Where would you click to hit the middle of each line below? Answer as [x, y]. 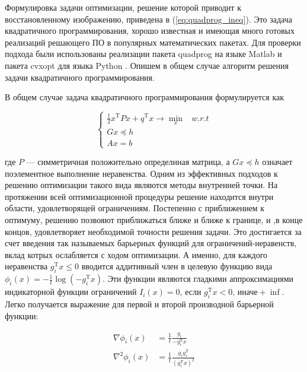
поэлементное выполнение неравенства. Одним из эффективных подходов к [141, 173]
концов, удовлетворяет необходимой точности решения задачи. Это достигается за [153, 231]
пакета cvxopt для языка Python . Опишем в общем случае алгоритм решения [147, 65]
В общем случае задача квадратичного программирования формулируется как [145, 97]
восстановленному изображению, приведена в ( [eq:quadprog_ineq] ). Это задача [149, 19]
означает [277, 162]
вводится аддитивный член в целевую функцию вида [177, 266]
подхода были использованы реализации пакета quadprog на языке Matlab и [143, 54]
